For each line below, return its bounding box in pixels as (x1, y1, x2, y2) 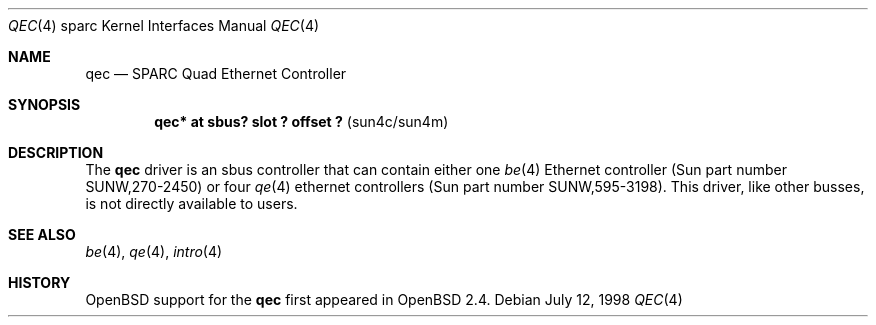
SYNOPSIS (8, 96, 81, 113)
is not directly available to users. (85, 195, 298, 212)
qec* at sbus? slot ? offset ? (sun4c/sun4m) (154, 113, 449, 130)
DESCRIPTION (8, 144, 104, 161)
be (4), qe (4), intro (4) (85, 243, 223, 260)
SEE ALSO (8, 226, 76, 243)
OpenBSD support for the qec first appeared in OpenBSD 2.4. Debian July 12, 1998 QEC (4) (85, 291, 683, 308)
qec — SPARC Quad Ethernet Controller (85, 65, 347, 82)
